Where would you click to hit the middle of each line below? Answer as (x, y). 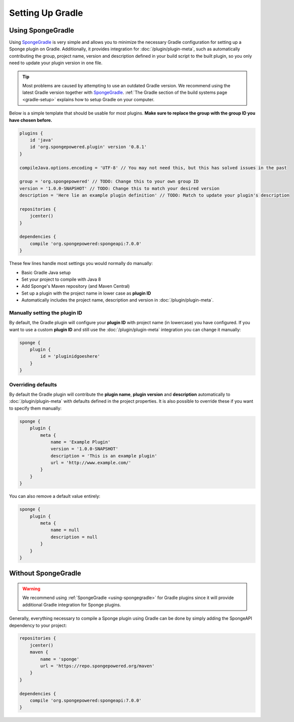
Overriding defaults (33, 384)
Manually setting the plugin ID (46, 312)
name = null (65, 530)
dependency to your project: (38, 625)
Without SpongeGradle (45, 573)
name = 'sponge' (60, 659)
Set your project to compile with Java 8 (61, 279)
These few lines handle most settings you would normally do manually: (81, 264)
